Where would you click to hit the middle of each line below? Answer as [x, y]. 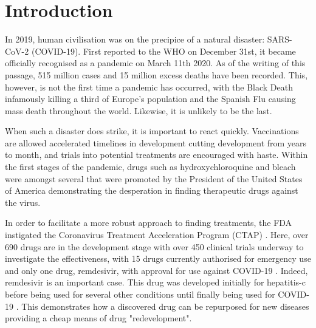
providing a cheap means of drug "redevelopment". [98, 318]
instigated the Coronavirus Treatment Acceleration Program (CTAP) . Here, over [157, 235]
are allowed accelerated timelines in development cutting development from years [156, 142]
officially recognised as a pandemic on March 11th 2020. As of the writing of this [155, 63]
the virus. [23, 202]
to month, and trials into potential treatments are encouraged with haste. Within [156, 155]
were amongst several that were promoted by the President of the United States [154, 178]
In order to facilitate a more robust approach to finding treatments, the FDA [149, 223]
